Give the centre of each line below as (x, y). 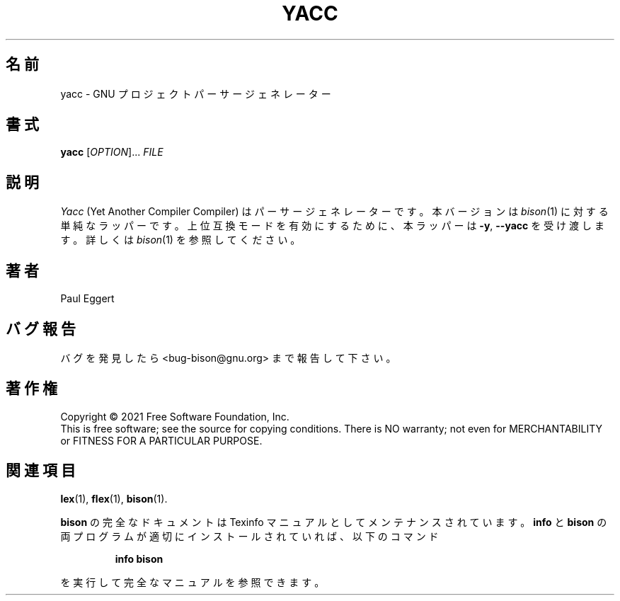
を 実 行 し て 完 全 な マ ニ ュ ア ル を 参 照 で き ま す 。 (193, 582)
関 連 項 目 (41, 471)
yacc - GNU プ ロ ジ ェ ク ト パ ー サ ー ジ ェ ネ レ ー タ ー (196, 93)
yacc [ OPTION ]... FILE (112, 152)
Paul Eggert (87, 299)
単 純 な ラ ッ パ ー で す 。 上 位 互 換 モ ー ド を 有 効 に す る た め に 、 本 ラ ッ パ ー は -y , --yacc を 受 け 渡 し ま (332, 226)
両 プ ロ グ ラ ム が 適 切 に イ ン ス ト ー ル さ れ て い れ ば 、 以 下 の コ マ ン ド (249, 536)
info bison (139, 559)
